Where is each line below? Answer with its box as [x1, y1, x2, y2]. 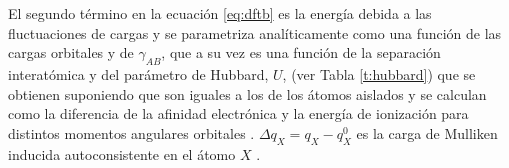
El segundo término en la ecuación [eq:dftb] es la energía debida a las [8, 3, 432, 23]
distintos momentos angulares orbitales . [8, 122, 255, 143]
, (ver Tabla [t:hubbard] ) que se [282, 63, 476, 84]
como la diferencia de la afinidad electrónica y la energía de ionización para [8, 103, 469, 124]
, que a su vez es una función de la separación [161, 42, 441, 63]
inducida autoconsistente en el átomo [8, 143, 236, 164]
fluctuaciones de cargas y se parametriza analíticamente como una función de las [8, 22, 502, 43]
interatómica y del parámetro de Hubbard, [8, 63, 269, 84]
